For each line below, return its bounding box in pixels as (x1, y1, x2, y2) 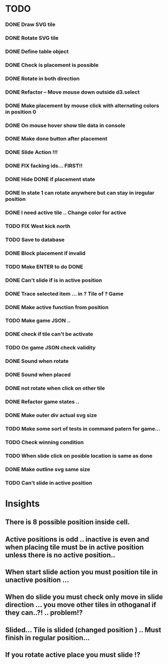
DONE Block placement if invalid (5, 250, 86, 257)
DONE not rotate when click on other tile (5, 385, 105, 392)
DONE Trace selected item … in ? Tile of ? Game (5, 290, 124, 297)
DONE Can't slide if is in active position (5, 276, 102, 283)
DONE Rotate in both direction (5, 75, 80, 82)
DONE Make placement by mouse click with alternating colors (5, 102, 159, 109)
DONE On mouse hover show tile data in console (5, 122, 126, 129)
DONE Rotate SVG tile (5, 35, 59, 42)
